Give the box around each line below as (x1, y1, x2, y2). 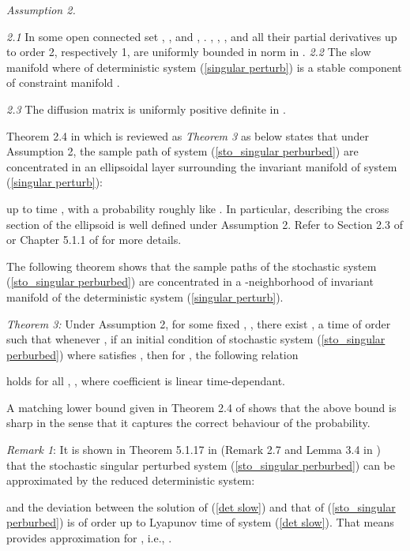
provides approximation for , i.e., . (6, 530, 172, 546)
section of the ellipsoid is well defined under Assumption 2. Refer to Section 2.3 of (6, 216, 403, 232)
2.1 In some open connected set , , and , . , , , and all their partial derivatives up (6, 28, 397, 44)
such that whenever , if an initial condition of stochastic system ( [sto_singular (6, 331, 386, 347)
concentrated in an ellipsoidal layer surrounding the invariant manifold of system (6, 158, 397, 174)
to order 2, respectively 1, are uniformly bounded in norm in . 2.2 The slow (6, 43, 371, 60)
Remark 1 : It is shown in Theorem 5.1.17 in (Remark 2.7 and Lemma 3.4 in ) (6, 441, 381, 458)
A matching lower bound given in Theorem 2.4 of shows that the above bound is (6, 399, 397, 415)
